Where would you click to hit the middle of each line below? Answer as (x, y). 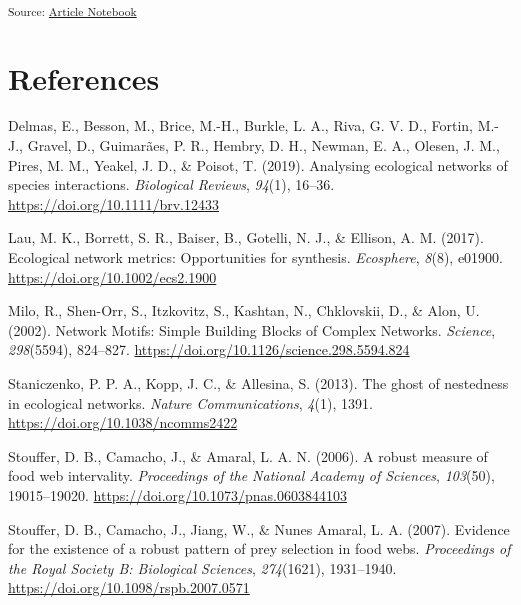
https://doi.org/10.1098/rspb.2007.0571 (129, 587)
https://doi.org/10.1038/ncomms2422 (123, 422)
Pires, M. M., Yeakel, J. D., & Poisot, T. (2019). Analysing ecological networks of (258, 164)
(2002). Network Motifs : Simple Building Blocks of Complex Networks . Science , (252, 329)
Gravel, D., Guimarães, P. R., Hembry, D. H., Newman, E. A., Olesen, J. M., (263, 145)
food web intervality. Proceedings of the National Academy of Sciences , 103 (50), (251, 475)
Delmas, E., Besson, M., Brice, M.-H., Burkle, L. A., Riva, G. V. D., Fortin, (240, 125)
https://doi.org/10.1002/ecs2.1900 (112, 276)
